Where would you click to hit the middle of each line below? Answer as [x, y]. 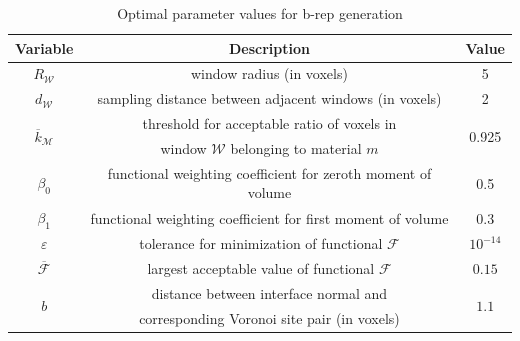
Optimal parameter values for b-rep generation [260, 13]
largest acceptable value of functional [261, 268]
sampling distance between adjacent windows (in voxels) [269, 98]
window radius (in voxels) [269, 73]
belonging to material [296, 147]
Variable [44, 47]
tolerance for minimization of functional [261, 243]
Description [269, 47]
